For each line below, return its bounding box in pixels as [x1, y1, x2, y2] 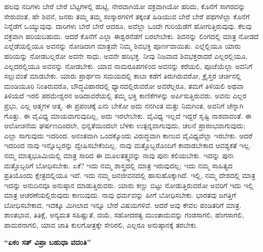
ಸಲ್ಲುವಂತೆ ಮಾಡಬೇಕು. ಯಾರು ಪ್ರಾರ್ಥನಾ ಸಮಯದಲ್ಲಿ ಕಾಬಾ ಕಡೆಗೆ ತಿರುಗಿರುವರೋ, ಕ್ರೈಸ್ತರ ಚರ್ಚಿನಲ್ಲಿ [4, 70, 241, 81]
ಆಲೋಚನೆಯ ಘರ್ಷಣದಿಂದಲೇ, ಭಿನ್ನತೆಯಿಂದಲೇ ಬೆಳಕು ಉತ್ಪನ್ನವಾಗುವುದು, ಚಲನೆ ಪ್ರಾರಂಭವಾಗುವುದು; [4, 120, 246, 131]
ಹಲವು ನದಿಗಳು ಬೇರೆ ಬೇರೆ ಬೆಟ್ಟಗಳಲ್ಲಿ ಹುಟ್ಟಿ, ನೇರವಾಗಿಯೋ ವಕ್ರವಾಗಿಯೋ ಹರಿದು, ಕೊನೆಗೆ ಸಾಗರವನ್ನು [4, 1, 246, 11]
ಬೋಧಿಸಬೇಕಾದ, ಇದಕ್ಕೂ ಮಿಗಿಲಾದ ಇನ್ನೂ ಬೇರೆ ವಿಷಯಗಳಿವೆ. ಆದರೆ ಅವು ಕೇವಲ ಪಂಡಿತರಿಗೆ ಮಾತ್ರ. [4, 199, 242, 210]
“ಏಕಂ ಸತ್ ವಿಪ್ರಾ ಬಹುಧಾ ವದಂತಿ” [4, 236, 91, 247]
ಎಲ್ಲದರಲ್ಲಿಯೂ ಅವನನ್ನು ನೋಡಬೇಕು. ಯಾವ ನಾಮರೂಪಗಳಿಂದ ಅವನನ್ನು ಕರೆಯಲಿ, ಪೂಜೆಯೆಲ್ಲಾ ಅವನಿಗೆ [4, 60, 253, 71]
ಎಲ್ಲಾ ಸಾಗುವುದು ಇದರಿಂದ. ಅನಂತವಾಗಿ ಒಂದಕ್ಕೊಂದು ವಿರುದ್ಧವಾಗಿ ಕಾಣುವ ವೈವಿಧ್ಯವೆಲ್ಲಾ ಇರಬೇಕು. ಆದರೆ [4, 130, 253, 140]
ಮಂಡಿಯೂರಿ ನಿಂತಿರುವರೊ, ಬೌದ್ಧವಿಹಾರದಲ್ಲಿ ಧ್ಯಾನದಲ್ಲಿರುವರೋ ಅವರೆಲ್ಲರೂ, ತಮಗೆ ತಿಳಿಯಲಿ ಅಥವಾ [4, 80, 244, 91]
